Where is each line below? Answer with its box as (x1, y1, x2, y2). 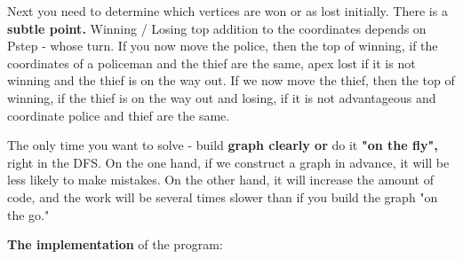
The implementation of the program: (7, 235, 223, 254)
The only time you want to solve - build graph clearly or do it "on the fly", (7, 136, 438, 154)
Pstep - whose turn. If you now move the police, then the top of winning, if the (7, 36, 438, 55)
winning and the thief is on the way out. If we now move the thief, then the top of (7, 71, 455, 90)
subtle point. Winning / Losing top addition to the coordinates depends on (7, 19, 427, 37)
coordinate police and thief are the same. (7, 106, 230, 124)
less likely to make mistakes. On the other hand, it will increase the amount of (7, 170, 434, 189)
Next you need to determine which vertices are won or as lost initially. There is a (7, 2, 448, 20)
